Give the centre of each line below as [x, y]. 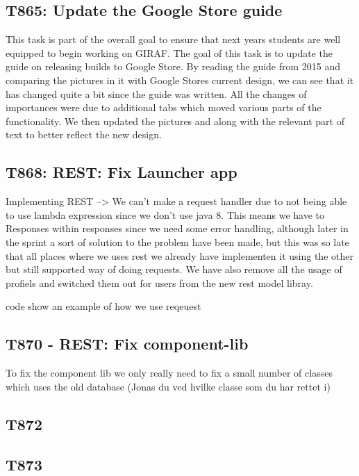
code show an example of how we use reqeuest [103, 306]
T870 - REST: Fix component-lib [127, 344]
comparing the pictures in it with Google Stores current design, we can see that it [180, 80]
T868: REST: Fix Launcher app [122, 172]
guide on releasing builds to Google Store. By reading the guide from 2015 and [173, 66]
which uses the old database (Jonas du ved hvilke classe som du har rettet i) [168, 386]
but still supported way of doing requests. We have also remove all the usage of [174, 269]
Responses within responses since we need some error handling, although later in [177, 228]
